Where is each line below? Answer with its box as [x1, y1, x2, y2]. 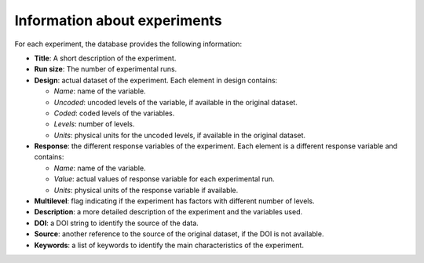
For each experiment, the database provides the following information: [14, 39, 243, 49]
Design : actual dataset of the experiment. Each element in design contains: [34, 75, 278, 85]
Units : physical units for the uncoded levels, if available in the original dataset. [53, 130, 306, 140]
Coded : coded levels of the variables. [53, 108, 175, 118]
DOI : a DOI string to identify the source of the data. [34, 218, 199, 228]
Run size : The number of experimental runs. [34, 64, 177, 74]
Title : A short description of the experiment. [34, 53, 177, 63]
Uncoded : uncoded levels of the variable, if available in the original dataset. [53, 97, 298, 107]
